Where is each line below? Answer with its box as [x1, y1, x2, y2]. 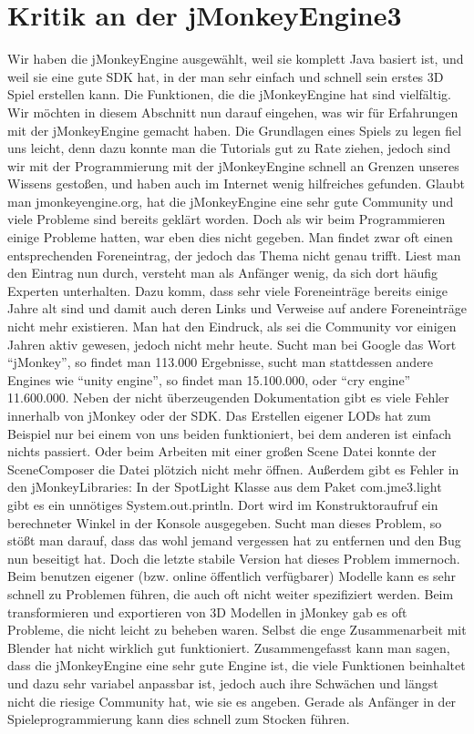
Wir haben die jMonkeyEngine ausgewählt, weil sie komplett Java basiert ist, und [7, 49, 464, 68]
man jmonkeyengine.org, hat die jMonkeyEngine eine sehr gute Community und [7, 191, 454, 210]
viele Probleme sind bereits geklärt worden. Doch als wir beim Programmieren [7, 209, 446, 229]
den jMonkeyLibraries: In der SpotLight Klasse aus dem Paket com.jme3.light [7, 477, 442, 496]
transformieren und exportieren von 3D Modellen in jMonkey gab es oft [7, 602, 407, 621]
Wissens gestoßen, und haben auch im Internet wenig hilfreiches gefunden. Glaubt [7, 174, 465, 193]
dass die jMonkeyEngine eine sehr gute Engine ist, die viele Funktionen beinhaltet [7, 656, 466, 675]
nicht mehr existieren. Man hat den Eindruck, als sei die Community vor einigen [7, 317, 457, 336]
